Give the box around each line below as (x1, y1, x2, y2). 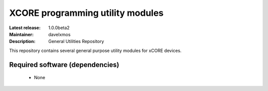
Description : (9, 39, 36, 45)
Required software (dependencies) (9, 60, 120, 69)
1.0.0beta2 (48, 25, 70, 31)
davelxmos (48, 31, 71, 37)
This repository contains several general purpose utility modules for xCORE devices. (9, 47, 182, 53)
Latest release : (9, 25, 41, 31)
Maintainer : (9, 31, 34, 37)
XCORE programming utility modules (9, 7, 164, 18)
